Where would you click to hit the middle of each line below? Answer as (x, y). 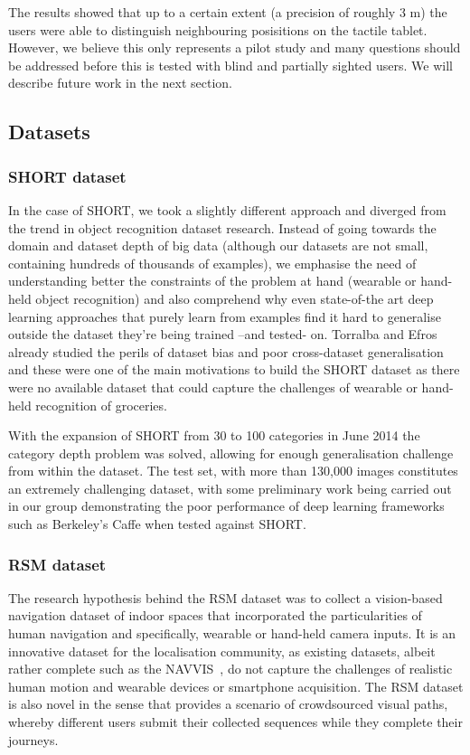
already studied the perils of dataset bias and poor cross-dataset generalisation (226, 351)
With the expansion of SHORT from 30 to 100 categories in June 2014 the (214, 435)
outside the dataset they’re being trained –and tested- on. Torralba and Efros (223, 334)
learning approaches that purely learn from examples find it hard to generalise (225, 316)
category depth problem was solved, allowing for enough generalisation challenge (231, 453)
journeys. (33, 739)
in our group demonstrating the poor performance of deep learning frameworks (226, 506)
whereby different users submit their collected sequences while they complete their (235, 722)
